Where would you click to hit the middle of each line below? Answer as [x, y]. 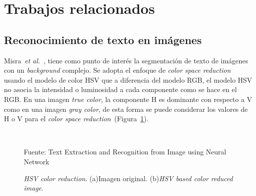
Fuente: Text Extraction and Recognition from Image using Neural [125, 152]
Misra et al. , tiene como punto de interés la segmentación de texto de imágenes [126, 60]
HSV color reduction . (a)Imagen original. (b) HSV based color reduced [128, 178]
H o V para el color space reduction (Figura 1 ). [76, 119]
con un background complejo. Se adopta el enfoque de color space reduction [117, 70]
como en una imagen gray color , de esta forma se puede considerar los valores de [126, 109]
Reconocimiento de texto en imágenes [103, 39]
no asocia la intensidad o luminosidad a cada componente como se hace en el [121, 89]
